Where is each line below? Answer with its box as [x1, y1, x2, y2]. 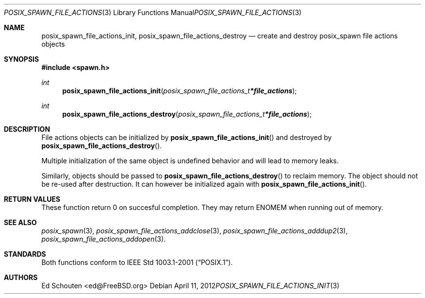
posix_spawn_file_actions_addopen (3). [41, 235, 166, 243]
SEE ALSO [4, 218, 37, 227]
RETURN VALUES [4, 195, 61, 203]
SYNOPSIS [4, 55, 39, 63]
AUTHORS [4, 273, 38, 281]
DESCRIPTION [4, 125, 50, 133]
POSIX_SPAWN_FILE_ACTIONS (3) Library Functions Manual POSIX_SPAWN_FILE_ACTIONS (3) [4, 8, 302, 17]
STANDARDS [4, 250, 46, 258]
